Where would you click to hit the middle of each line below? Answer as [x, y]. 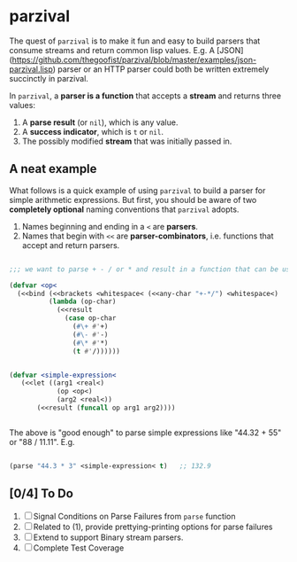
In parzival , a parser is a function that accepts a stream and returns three [145, 96]
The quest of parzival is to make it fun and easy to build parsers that [135, 41]
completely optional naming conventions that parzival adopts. [124, 209]
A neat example [53, 169]
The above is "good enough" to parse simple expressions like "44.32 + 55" [145, 433]
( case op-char [91, 318]
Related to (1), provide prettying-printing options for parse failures [153, 527]
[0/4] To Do [41, 494]
